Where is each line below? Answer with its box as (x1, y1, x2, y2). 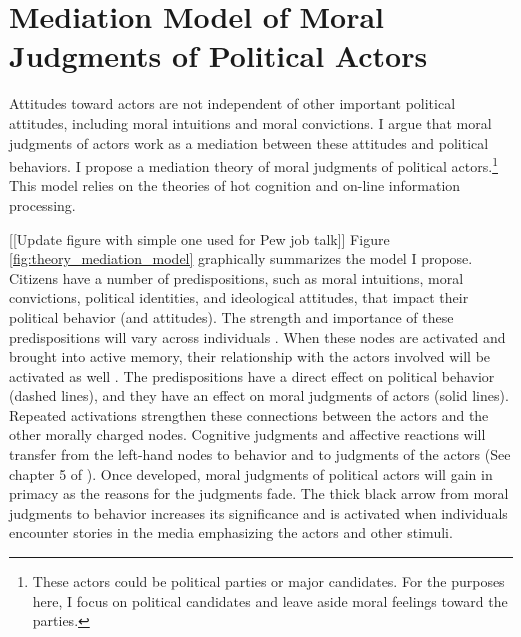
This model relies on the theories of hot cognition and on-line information (9, 175, 461, 196)
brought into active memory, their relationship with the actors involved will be (9, 346, 491, 367)
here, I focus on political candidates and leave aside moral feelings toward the (32, 590, 508, 611)
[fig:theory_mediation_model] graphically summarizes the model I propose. (9, 248, 473, 269)
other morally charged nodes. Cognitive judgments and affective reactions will (9, 424, 486, 445)
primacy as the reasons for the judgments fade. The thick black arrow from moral (9, 483, 509, 504)
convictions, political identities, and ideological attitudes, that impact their (9, 287, 469, 308)
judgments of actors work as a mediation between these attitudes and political (9, 132, 489, 153)
